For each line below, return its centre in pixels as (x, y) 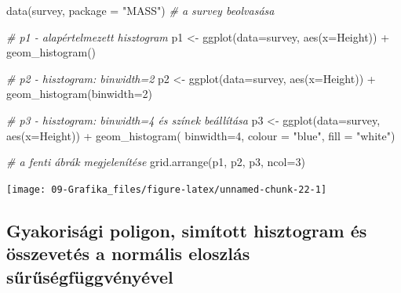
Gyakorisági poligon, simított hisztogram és (187, 230)
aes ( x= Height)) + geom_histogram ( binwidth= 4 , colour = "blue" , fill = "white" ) (201, 135)
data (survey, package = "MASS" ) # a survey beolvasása (140, 10)
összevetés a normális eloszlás (128, 253)
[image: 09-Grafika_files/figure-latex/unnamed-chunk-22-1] (167, 189)
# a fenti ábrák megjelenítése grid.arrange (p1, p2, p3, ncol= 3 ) (156, 162)
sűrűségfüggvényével (90, 276)
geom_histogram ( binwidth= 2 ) (80, 94)
